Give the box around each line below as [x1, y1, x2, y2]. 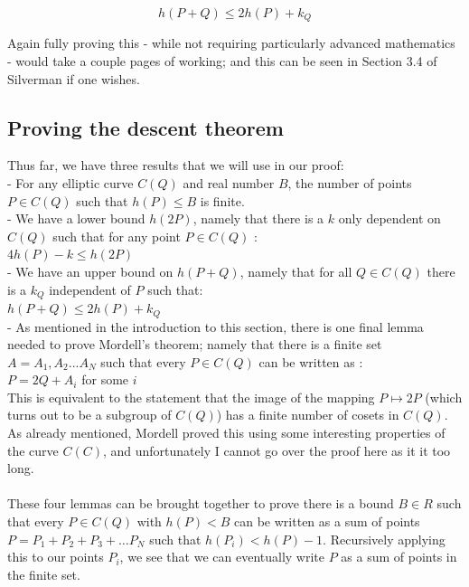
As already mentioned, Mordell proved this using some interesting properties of [7, 423, 446, 442]
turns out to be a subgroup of [7, 405, 172, 424]
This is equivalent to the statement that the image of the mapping [7, 387, 375, 406]
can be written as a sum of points [234, 512, 420, 531]
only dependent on [338, 209, 441, 228]
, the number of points [287, 174, 412, 193]
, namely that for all [239, 262, 352, 280]
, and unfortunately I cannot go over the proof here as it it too [102, 440, 451, 459]
